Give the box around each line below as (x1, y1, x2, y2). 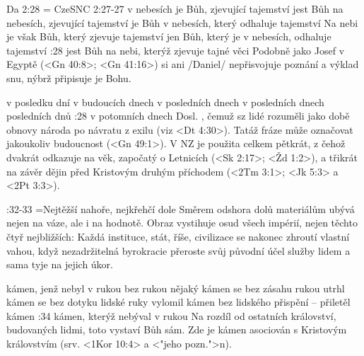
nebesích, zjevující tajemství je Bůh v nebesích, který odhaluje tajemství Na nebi (6, 15, 358, 30)
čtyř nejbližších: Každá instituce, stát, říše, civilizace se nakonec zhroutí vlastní (6, 229, 350, 243)
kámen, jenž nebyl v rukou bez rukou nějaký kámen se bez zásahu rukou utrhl (6, 280, 345, 295)
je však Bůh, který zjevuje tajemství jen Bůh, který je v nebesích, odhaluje (6, 29, 331, 44)
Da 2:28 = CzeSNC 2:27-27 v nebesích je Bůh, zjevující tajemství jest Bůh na (6, 1, 344, 16)
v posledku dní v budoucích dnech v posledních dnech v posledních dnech (6, 94, 324, 109)
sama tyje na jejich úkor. (6, 257, 114, 272)
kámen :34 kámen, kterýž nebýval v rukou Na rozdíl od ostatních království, (6, 308, 336, 323)
